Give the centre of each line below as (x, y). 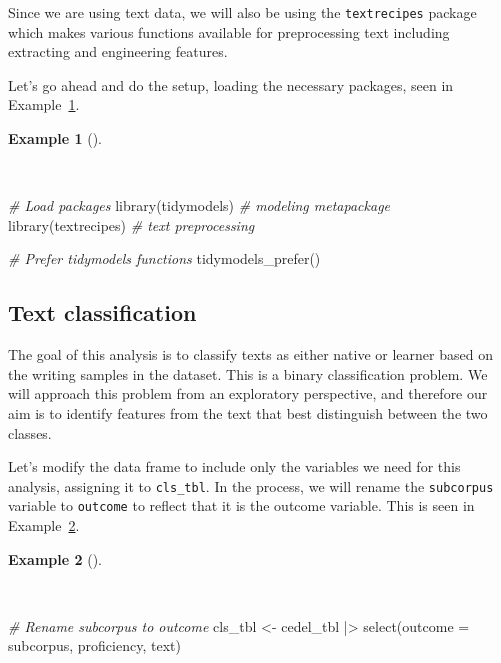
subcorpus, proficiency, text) (94, 645)
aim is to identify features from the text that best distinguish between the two (248, 412)
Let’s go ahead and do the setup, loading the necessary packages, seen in (231, 84)
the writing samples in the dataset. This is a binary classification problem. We (248, 373)
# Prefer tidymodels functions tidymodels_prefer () (164, 258)
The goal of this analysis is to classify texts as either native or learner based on (250, 354)
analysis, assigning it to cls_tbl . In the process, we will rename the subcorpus (251, 485)
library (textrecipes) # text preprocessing (131, 224)
